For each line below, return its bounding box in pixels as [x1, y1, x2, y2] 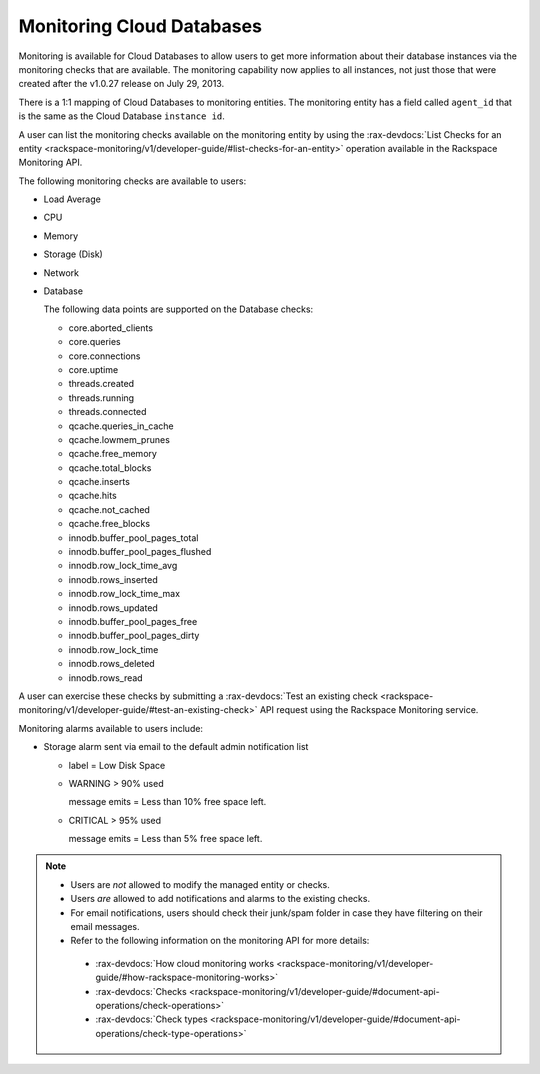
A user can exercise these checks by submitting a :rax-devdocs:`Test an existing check [18, 690, 379, 702]
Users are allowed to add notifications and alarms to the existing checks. [70, 893, 370, 905]
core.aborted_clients [68, 321, 154, 334]
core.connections [68, 350, 141, 362]
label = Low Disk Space [68, 759, 166, 771]
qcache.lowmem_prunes [68, 433, 170, 445]
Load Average [43, 193, 102, 205]
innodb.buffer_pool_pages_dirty [68, 630, 200, 642]
